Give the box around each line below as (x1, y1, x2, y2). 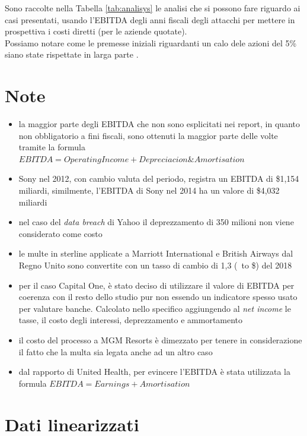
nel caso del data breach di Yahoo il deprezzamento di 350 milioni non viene (18, 216, 294, 228)
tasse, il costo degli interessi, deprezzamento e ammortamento (18, 314, 243, 326)
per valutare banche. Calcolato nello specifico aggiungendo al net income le (18, 302, 291, 314)
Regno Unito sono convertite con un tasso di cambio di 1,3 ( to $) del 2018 (18, 259, 292, 271)
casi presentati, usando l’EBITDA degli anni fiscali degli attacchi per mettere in (5, 13, 295, 26)
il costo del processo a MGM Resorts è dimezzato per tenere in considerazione (18, 334, 302, 346)
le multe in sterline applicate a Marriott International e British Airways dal (18, 247, 293, 260)
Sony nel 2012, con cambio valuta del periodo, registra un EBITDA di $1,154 (18, 172, 299, 185)
